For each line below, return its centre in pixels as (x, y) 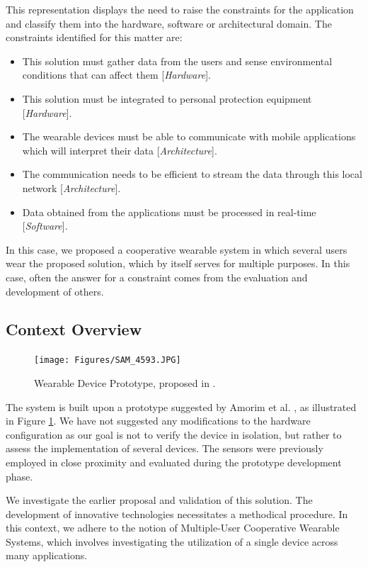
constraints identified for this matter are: (94, 37)
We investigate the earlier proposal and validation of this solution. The (159, 500)
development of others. (55, 291)
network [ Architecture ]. (71, 187)
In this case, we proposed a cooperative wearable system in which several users (177, 249)
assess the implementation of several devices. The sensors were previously (165, 448)
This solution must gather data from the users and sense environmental (177, 61)
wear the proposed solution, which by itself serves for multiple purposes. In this (178, 263)
